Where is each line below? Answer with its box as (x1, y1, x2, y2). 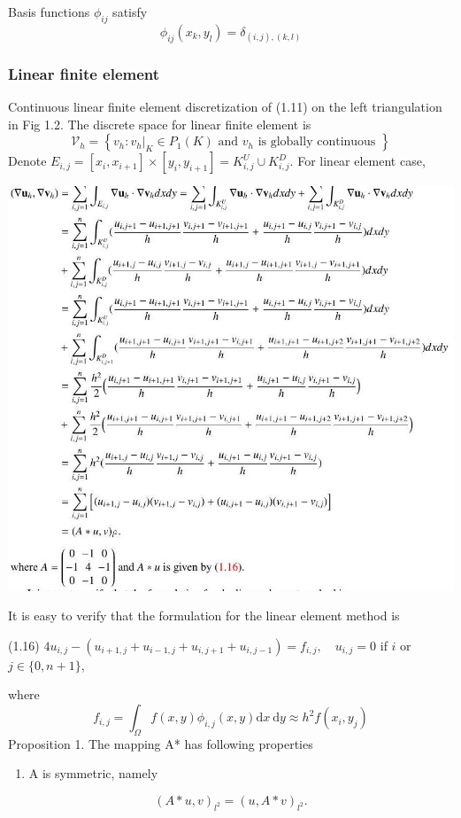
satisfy (112, 3, 148, 20)
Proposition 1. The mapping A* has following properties (8, 734, 313, 752)
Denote (8, 152, 47, 170)
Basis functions (8, 3, 90, 20)
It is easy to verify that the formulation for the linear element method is (8, 606, 400, 625)
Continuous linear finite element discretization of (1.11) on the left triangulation (8, 97, 442, 116)
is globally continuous (257, 136, 376, 149)
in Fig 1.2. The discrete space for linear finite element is (8, 114, 311, 133)
